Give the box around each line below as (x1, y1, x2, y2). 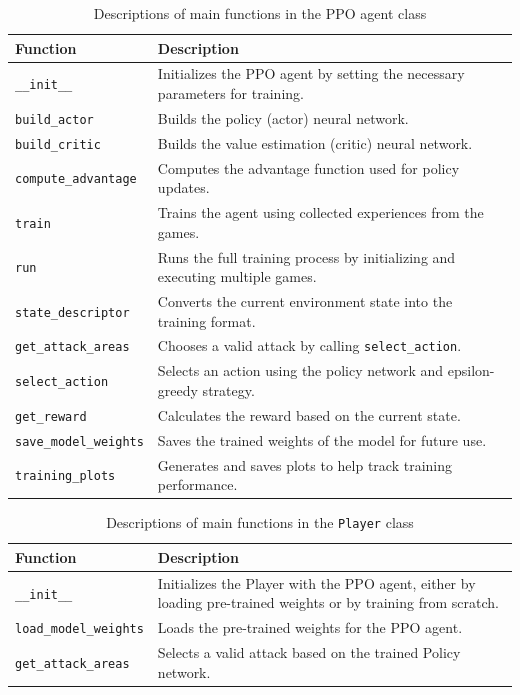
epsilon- (447, 360, 495, 381)
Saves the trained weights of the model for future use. (157, 429, 487, 450)
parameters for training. (157, 83, 304, 104)
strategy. (202, 379, 255, 400)
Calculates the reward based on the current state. (157, 404, 461, 425)
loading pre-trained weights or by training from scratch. (157, 592, 499, 613)
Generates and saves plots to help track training (157, 454, 452, 475)
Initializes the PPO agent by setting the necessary (157, 63, 465, 84)
